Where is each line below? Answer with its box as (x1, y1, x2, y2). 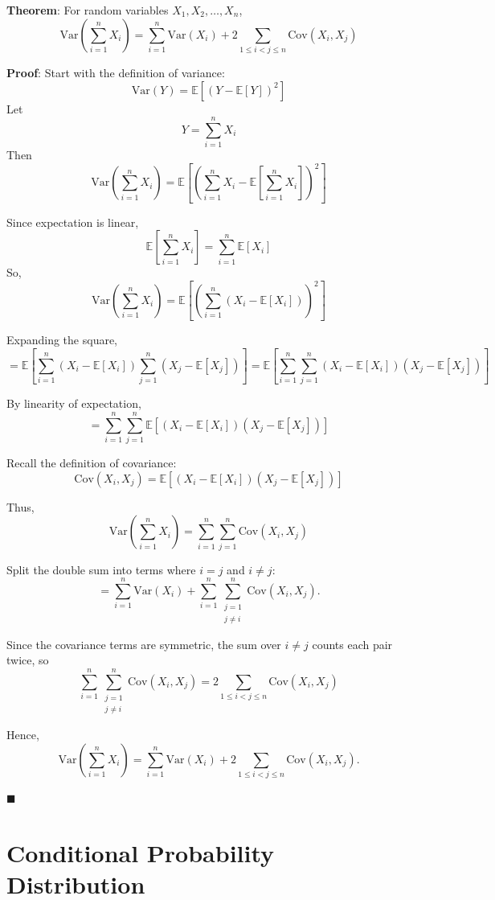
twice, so (6, 651, 49, 668)
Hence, (6, 726, 39, 743)
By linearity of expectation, (6, 395, 141, 412)
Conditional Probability (6, 836, 275, 869)
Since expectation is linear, (6, 213, 139, 230)
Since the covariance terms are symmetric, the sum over (6, 635, 281, 652)
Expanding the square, (6, 331, 118, 348)
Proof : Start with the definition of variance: (6, 64, 225, 80)
